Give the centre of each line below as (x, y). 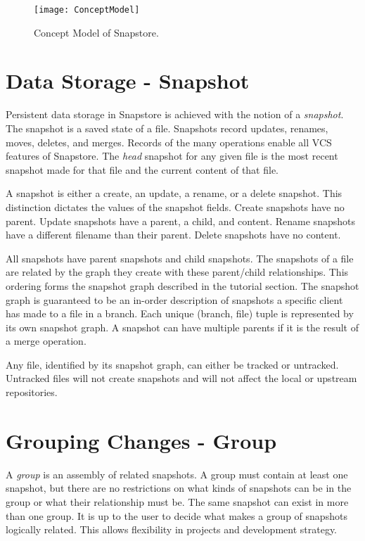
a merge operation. (46, 341)
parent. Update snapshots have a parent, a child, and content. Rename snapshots (180, 221)
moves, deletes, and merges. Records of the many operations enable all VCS (169, 142)
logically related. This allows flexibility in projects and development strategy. (172, 529)
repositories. (32, 392)
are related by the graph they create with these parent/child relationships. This (177, 272)
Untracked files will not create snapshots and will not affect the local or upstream (181, 378)
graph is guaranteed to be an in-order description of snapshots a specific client (174, 299)
